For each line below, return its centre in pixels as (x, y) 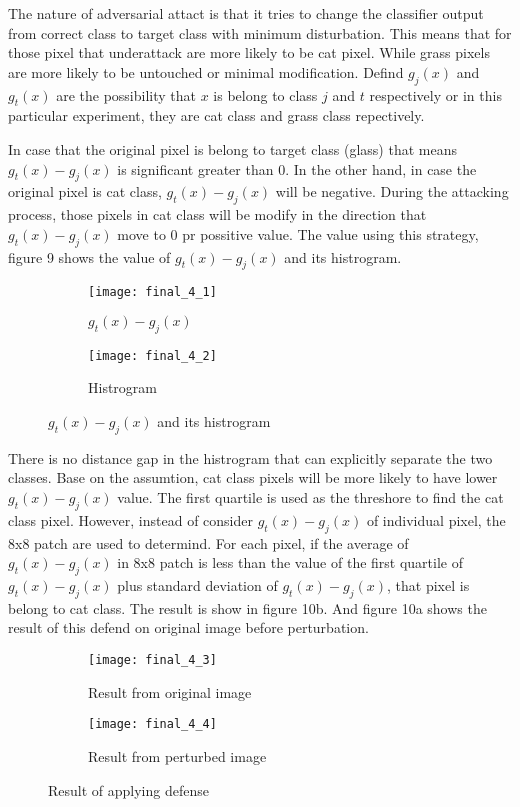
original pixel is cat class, (85, 191)
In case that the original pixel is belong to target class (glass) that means (232, 148)
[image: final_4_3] (152, 660)
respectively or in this (435, 94)
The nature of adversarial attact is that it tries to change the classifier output (246, 13)
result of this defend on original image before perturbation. (188, 627)
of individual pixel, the (436, 519)
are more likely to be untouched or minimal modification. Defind (206, 71)
